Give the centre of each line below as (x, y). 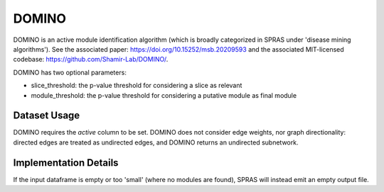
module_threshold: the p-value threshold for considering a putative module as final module (164, 95)
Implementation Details (66, 163)
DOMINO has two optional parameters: (70, 72)
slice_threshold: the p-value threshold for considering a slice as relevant (137, 86)
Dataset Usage (47, 116)
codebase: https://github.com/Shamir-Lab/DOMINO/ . (91, 60)
